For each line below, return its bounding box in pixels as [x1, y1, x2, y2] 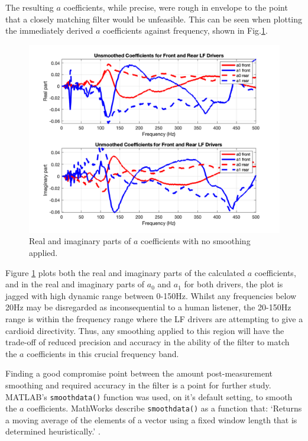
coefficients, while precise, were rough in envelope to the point [63, 1, 288, 13]
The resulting [5, 1, 54, 13]
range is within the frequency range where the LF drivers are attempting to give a [5, 312, 303, 325]
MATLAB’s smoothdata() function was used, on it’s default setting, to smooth [5, 390, 293, 403]
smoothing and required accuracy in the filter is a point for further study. [5, 378, 271, 391]
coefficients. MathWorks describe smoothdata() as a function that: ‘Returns [27, 402, 302, 414]
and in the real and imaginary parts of [5, 278, 145, 290]
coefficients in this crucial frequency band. [27, 347, 179, 359]
